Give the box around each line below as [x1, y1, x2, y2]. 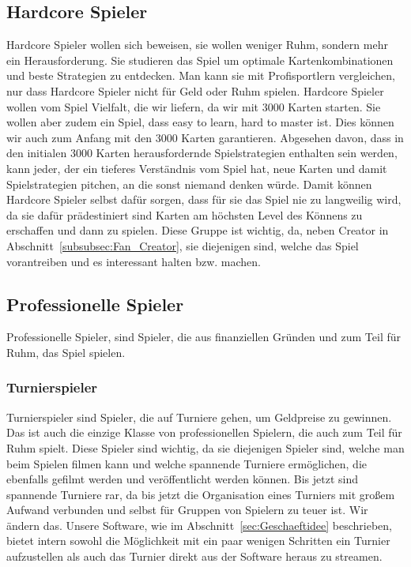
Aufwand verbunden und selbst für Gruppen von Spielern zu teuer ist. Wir [6, 501, 368, 518]
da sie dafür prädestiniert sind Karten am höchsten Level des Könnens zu [6, 206, 363, 223]
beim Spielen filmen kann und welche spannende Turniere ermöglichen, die [6, 455, 367, 471]
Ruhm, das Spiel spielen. [6, 344, 126, 360]
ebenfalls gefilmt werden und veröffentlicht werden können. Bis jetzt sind [6, 471, 359, 487]
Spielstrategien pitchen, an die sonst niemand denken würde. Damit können [6, 175, 372, 192]
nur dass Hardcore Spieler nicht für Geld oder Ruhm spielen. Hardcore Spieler [6, 82, 384, 99]
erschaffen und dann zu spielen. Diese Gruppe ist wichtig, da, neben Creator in [6, 222, 389, 238]
